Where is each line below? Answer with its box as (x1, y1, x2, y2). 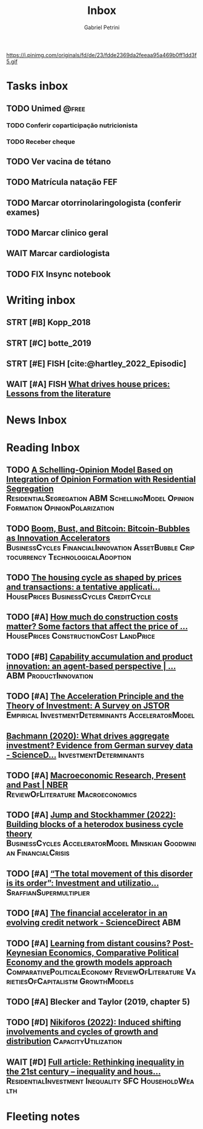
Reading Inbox (6, 440, 81, 454)
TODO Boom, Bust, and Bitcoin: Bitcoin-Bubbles (6, 523, 190, 534)
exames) (6, 207, 40, 217)
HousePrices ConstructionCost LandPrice (6, 631, 156, 641)
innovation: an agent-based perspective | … (6, 661, 176, 671)
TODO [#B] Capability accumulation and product (6, 652, 193, 662)
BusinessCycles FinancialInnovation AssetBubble (6, 542, 178, 553)
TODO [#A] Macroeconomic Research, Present (6, 770, 186, 780)
